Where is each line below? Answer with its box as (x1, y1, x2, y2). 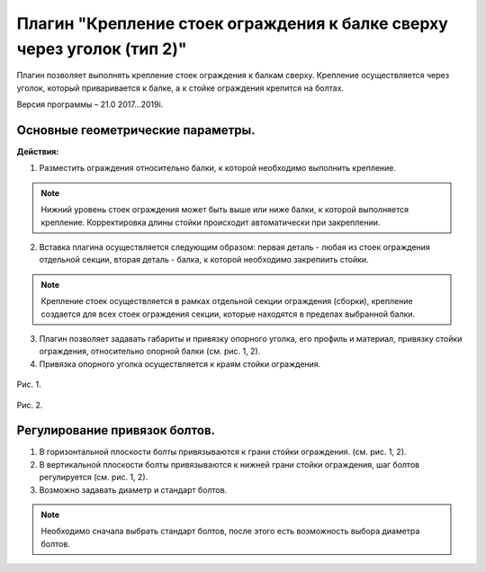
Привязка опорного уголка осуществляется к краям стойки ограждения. (39, 358, 321, 369)
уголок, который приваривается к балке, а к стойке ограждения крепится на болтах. (16, 82, 345, 94)
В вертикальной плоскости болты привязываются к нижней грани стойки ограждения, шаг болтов (39, 459, 420, 469)
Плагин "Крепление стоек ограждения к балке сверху (16, 13, 449, 33)
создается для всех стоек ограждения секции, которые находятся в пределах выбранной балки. (40, 308, 416, 319)
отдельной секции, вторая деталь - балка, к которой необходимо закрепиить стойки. (39, 255, 369, 265)
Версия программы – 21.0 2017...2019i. (16, 99, 164, 110)
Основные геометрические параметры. (16, 122, 256, 138)
